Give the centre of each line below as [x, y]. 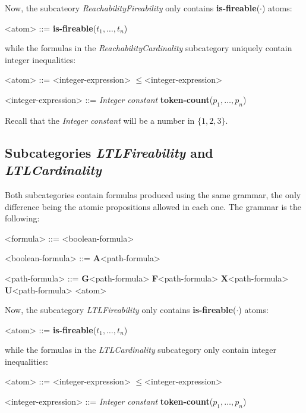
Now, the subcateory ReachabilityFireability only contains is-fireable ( [133, 8]
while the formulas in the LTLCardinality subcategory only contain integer [141, 350]
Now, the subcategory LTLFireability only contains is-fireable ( [121, 310]
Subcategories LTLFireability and [109, 152]
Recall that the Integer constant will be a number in [100, 120]
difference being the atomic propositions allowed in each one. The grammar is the [153, 206]
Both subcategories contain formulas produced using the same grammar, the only [153, 194]
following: [22, 218]
